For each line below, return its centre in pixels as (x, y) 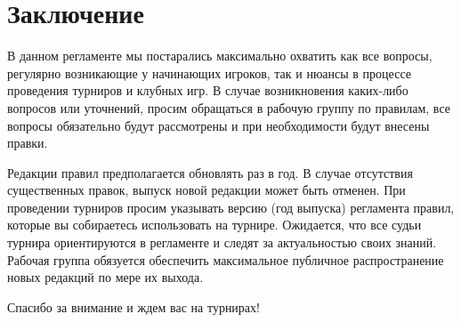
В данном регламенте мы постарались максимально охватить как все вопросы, (220, 56)
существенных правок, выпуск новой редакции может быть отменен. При (206, 190)
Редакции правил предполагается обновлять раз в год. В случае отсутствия (210, 172)
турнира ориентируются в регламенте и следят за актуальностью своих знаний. (222, 242)
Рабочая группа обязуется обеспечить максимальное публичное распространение (226, 259)
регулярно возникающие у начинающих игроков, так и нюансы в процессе (209, 72)
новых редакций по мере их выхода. (105, 277)
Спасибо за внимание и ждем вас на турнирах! (133, 306)
